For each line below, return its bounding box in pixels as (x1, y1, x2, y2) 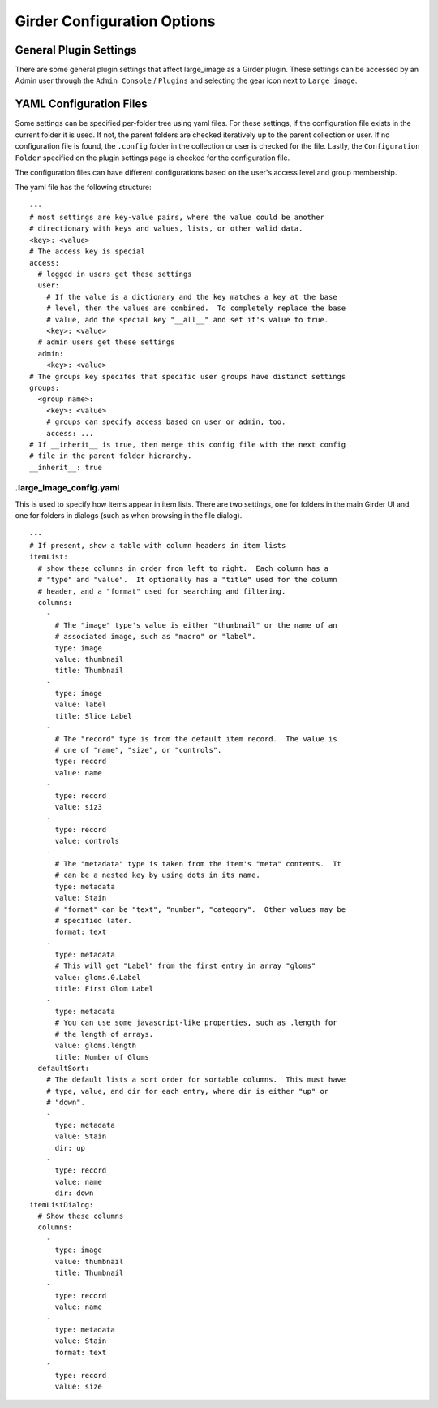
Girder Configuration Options (15, 12, 216, 30)
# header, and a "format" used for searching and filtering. (37, 586, 286, 596)
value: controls (54, 836, 120, 846)
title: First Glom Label (54, 984, 154, 994)
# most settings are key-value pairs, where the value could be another (29, 213, 324, 222)
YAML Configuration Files (15, 97, 148, 111)
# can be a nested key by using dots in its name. (54, 870, 261, 880)
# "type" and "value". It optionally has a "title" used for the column (37, 575, 337, 585)
